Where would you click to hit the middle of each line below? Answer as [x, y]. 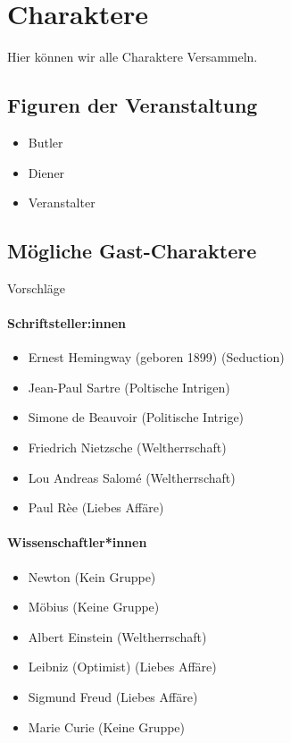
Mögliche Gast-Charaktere [132, 251]
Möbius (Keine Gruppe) [94, 607]
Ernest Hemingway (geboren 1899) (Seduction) [156, 357]
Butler [46, 142]
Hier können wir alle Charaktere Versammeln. [133, 57]
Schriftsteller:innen [67, 323]
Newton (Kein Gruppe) [92, 576]
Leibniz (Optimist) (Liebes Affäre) [122, 667]
